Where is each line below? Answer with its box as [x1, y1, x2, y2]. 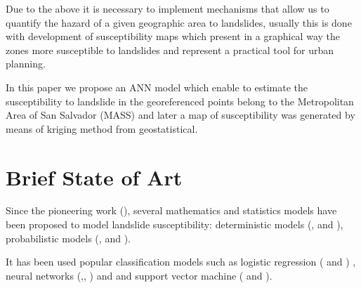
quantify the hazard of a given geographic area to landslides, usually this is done [6, 15, 352, 30]
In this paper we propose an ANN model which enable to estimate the [6, 79, 308, 94]
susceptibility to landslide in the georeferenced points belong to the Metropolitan [6, 93, 354, 108]
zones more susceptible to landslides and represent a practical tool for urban [6, 42, 334, 57]
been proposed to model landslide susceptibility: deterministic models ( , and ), [6, 217, 343, 232]
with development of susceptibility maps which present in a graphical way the [6, 29, 340, 44]
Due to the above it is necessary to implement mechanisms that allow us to [6, 1, 329, 15]
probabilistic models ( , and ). [6, 230, 131, 245]
